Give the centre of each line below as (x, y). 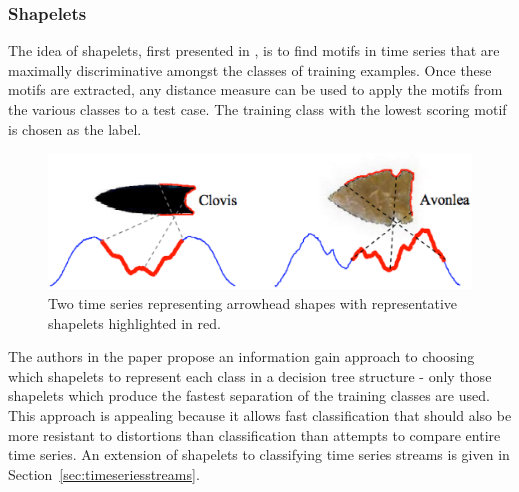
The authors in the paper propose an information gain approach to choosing (241, 356)
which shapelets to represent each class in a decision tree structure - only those (250, 375)
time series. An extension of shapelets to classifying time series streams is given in (259, 454)
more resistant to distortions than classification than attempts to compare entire (254, 434)
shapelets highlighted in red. (134, 322)
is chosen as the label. (75, 128)
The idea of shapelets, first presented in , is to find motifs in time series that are (254, 50)
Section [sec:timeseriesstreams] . (104, 473)
